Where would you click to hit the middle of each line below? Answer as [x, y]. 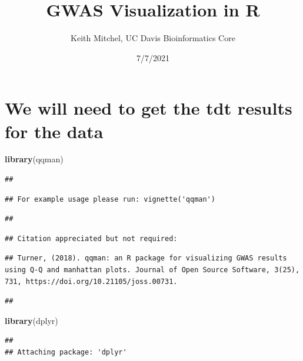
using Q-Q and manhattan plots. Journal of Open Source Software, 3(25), [152, 270]
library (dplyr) [31, 320]
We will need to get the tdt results [149, 108]
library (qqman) [34, 159]
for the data [54, 131]
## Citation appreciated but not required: [91, 238]
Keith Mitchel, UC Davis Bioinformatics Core [153, 38]
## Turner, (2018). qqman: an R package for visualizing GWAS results [146, 258]
